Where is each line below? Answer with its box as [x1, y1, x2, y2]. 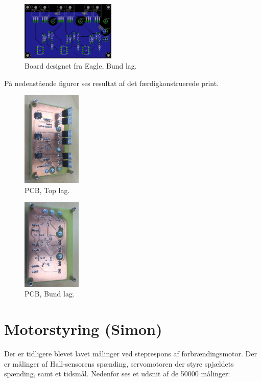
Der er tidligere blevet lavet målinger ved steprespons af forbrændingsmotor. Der [4, 348, 257, 359]
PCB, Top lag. [25, 184, 70, 195]
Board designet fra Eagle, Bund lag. [25, 60, 137, 71]
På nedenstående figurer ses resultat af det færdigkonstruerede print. [4, 77, 219, 88]
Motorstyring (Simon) [4, 319, 162, 339]
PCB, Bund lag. [25, 288, 75, 299]
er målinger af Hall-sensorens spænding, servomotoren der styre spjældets [4, 358, 234, 369]
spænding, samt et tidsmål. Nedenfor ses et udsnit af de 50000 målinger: [4, 368, 230, 379]
